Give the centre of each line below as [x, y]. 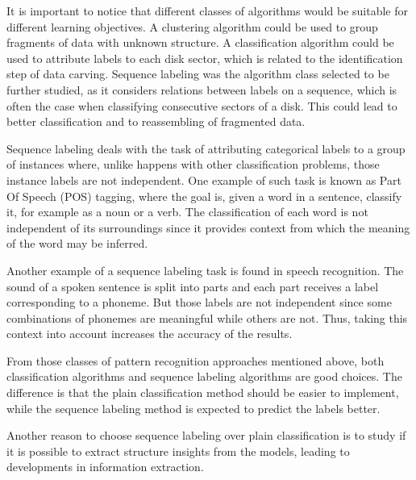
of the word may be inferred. [77, 243]
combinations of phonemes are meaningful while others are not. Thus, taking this [207, 317]
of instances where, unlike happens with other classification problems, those [193, 164]
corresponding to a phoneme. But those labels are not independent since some [199, 302]
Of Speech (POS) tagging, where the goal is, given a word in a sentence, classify [204, 196]
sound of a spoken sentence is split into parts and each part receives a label [193, 286]
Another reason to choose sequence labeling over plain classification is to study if [206, 435]
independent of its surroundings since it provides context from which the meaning [208, 227]
